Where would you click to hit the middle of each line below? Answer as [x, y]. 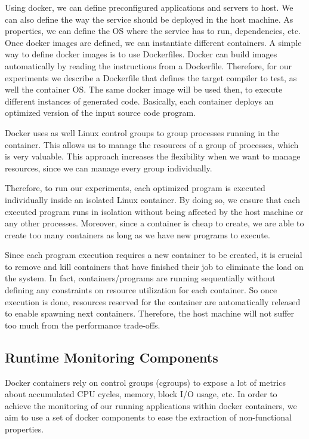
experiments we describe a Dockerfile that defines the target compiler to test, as [151, 77]
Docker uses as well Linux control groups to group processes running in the [142, 132]
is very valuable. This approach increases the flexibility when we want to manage [153, 156]
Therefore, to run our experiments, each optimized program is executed [135, 188]
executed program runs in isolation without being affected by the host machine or [154, 211]
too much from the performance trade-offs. [83, 325]
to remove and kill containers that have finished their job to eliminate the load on [154, 266]
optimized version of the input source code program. [100, 113]
